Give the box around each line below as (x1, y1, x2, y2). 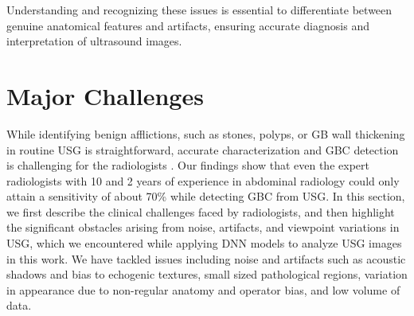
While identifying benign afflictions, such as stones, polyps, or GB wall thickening (6, 125, 405, 142)
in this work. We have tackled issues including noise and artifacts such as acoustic (6, 250, 406, 267)
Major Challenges (6, 79, 204, 111)
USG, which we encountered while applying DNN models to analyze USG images (6, 235, 402, 252)
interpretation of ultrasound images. (6, 33, 182, 49)
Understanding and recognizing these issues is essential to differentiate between (6, 2, 393, 18)
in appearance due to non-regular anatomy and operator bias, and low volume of (6, 281, 400, 298)
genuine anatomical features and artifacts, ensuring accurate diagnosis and (6, 17, 369, 33)
